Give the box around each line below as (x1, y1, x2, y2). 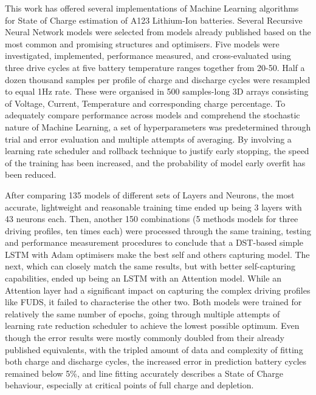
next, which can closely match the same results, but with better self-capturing (5, 260, 296, 272)
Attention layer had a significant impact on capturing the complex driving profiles (5, 283, 311, 296)
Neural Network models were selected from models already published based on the (5, 25, 311, 38)
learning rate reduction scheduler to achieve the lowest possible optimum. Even (5, 319, 300, 332)
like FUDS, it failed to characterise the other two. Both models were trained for (5, 295, 302, 308)
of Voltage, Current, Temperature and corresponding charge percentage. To (5, 96, 286, 109)
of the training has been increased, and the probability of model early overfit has (5, 156, 306, 169)
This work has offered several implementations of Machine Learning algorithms (5, 2, 299, 14)
